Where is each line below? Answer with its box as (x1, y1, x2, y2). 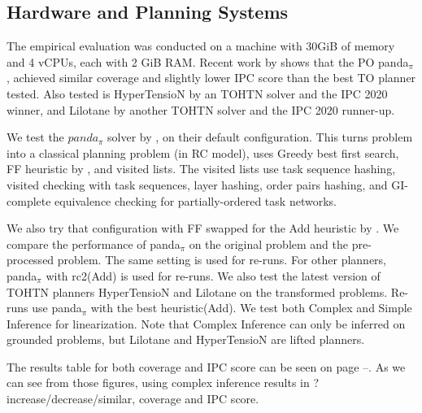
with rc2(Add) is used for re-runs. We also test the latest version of (46, 267, 381, 284)
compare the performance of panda (7, 235, 181, 252)
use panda (32, 299, 82, 316)
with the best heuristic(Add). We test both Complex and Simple (90, 299, 412, 316)
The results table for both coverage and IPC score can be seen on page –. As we (7, 358, 406, 375)
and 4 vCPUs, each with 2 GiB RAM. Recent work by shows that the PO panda (7, 53, 409, 70)
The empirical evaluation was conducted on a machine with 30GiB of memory (7, 37, 395, 54)
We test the (7, 128, 64, 146)
